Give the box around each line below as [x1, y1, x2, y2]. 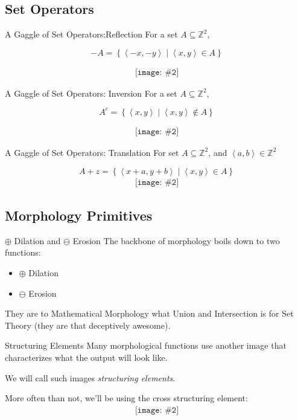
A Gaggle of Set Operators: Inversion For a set [5, 86, 177, 99]
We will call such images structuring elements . [5, 371, 176, 384]
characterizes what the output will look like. [5, 351, 168, 363]
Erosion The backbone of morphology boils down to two [72, 234, 280, 247]
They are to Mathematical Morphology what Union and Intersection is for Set [5, 307, 294, 320]
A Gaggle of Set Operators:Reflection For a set [5, 28, 178, 40]
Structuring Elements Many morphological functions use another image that [5, 339, 287, 352]
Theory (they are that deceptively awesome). [5, 318, 171, 331]
